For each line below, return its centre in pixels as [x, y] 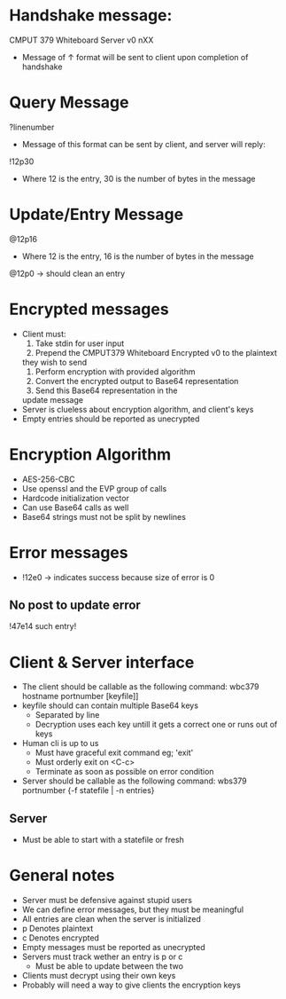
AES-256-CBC [48, 479]
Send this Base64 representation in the [106, 390]
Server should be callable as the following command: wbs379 [135, 781]
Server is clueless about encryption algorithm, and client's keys [138, 409]
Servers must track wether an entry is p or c [102, 957]
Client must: [44, 334]
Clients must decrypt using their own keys [99, 976]
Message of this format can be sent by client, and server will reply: [143, 144]
